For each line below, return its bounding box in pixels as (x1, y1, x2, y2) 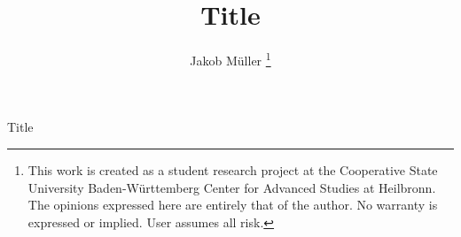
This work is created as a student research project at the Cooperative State (27, 160, 438, 179)
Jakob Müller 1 (190, 49, 271, 69)
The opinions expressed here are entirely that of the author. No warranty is (27, 195, 438, 214)
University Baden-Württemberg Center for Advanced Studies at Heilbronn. (27, 178, 436, 196)
